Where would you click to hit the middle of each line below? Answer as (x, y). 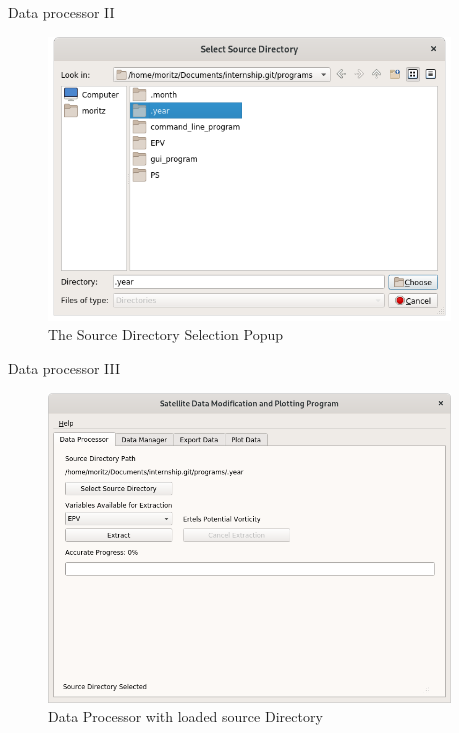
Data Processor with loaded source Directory (185, 716)
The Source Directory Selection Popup (166, 334)
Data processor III (64, 367)
